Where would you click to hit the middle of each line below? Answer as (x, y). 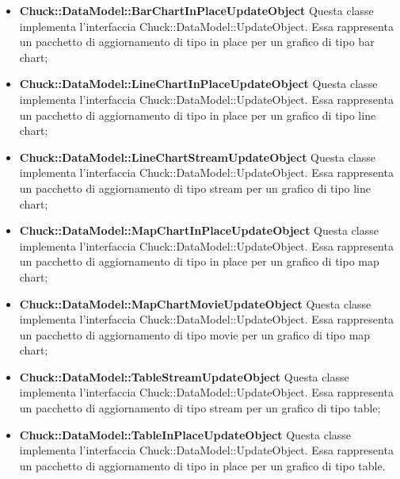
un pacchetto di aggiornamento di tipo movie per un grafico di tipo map (195, 334)
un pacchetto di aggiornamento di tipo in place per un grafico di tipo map (199, 261)
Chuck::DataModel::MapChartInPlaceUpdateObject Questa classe (199, 230)
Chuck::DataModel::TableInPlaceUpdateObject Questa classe (185, 434)
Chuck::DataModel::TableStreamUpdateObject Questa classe (184, 376)
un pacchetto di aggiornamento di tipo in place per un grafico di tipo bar (197, 42)
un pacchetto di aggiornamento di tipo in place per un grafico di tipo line (198, 115)
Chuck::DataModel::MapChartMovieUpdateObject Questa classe (195, 303)
